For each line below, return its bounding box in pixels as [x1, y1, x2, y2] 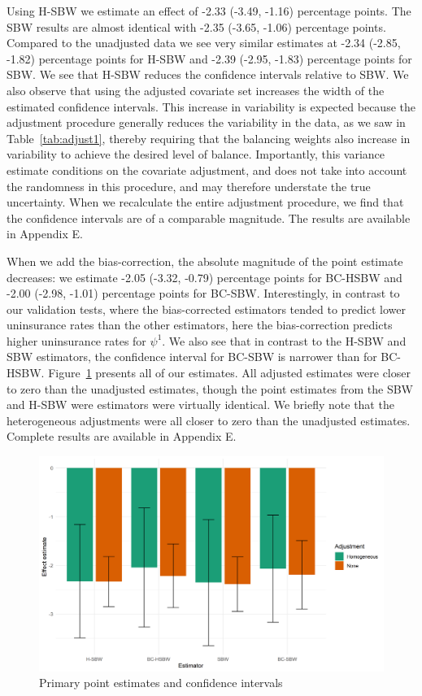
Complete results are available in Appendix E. [7, 428, 237, 445]
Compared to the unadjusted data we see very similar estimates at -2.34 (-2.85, [7, 34, 401, 51]
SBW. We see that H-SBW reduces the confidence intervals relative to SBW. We [7, 66, 409, 83]
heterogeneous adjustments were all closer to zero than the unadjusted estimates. [7, 411, 411, 428]
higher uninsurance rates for [7, 332, 146, 349]
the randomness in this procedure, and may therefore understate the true [7, 177, 371, 194]
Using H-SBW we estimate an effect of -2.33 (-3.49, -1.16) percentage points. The [7, 2, 411, 19]
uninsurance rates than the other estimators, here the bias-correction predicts [7, 316, 393, 333]
